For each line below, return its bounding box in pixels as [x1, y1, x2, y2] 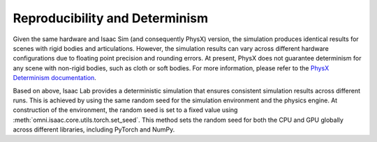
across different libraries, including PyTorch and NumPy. [13, 125, 175, 134]
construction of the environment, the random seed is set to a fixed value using [13, 106, 238, 114]
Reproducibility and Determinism [13, 10, 209, 26]
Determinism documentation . [13, 74, 97, 82]
